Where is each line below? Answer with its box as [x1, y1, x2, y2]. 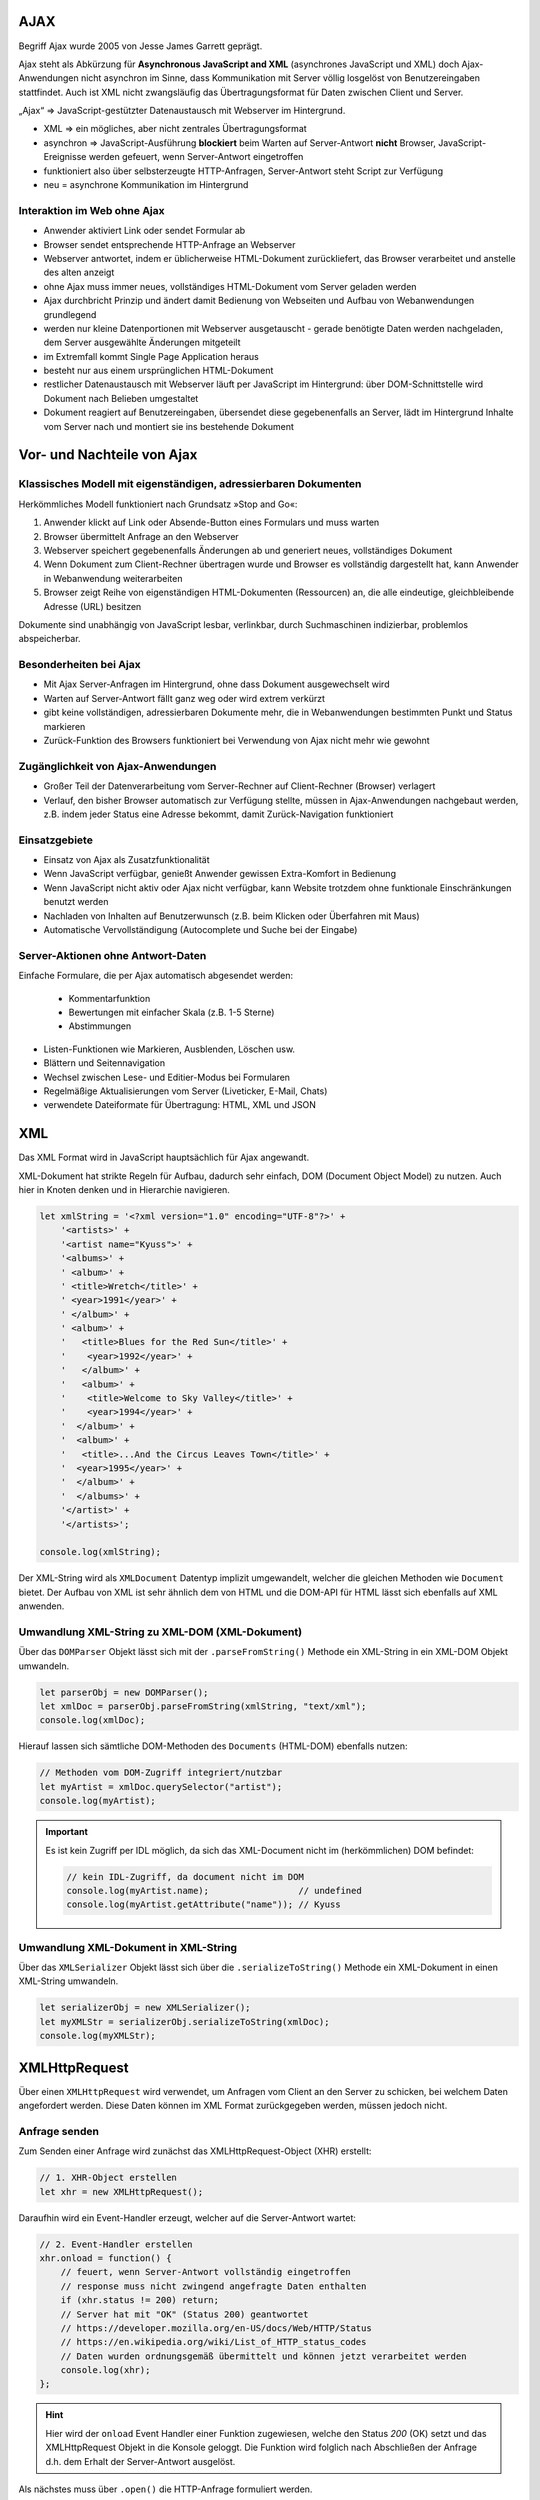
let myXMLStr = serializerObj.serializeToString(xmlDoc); [39, 2016, 330, 2027]
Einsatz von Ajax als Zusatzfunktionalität [43, 854, 210, 866]
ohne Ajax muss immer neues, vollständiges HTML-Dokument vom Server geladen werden [43, 280, 417, 292]
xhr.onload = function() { [39, 2252, 172, 2264]
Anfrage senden [18, 2124, 100, 2138]
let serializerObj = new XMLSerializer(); [39, 2002, 251, 2014]
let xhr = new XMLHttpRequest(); [39, 2186, 204, 2197]
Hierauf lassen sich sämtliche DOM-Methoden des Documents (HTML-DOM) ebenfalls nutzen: [18, 1740, 408, 1752]
